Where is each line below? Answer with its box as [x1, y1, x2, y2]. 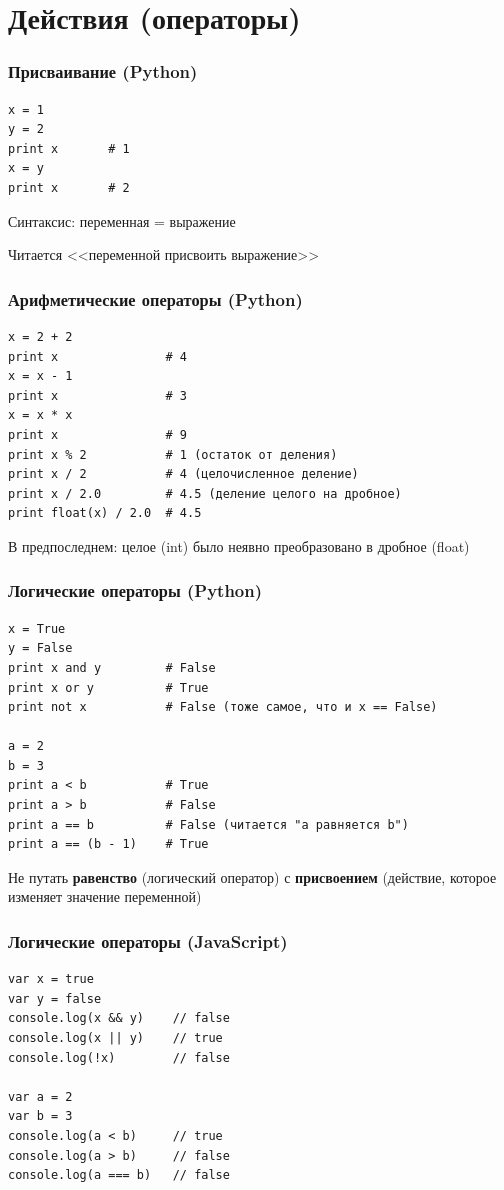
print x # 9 [8, 427, 187, 442]
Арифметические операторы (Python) [8, 286, 303, 311]
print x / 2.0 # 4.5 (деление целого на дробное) [8, 486, 402, 501]
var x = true [8, 972, 94, 987]
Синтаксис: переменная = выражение [8, 210, 236, 231]
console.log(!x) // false [8, 1050, 230, 1065]
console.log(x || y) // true [8, 1031, 223, 1046]
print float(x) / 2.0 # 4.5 [8, 506, 202, 521]
